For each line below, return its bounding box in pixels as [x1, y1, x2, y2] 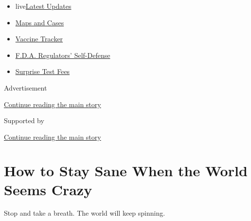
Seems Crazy [4, 179, 92, 199]
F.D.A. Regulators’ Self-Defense [15, 50, 110, 60]
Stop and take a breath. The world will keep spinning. [4, 207, 165, 218]
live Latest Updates [15, 1, 72, 11]
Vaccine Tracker [15, 34, 63, 44]
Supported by [4, 115, 44, 126]
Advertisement [4, 82, 47, 92]
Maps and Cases [15, 17, 64, 27]
